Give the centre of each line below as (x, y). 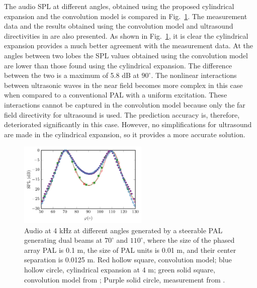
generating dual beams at (63, 240)
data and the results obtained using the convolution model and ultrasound (119, 26)
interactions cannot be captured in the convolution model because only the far (125, 104)
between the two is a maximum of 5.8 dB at (72, 75)
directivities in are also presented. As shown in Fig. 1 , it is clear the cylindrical (126, 35)
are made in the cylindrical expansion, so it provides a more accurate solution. (125, 134)
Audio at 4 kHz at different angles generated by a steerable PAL (123, 230)
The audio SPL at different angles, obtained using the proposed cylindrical (119, 6)
